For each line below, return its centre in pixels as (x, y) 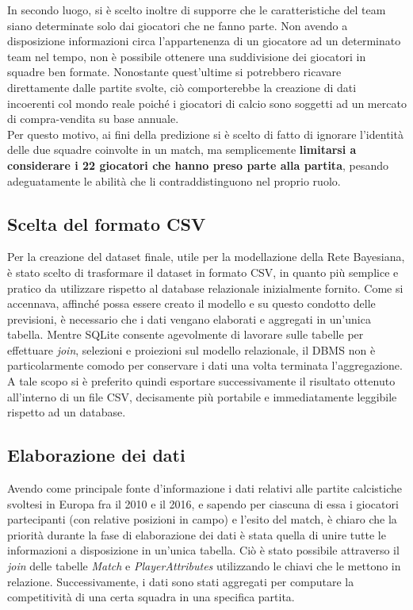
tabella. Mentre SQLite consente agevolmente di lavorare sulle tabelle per (185, 334)
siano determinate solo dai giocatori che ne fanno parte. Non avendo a (178, 25)
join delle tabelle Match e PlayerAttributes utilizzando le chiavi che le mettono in (204, 566)
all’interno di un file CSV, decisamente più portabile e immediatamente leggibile (202, 396)
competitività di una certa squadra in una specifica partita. (151, 597)
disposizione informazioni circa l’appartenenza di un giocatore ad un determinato (204, 41)
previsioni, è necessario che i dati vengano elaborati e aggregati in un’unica (189, 318)
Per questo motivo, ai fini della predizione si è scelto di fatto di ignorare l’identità (205, 134)
